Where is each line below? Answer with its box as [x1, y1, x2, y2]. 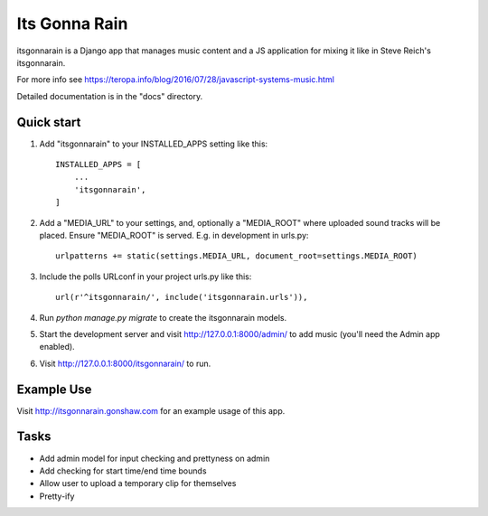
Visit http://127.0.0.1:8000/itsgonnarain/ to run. [39, 358, 211, 369]
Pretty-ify [39, 491, 75, 502]
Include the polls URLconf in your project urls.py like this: [39, 271, 252, 282]
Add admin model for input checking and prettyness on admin [39, 453, 270, 464]
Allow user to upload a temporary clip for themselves [39, 478, 237, 489]
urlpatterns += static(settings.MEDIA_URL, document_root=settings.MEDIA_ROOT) [55, 251, 418, 261]
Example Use [16, 381, 92, 397]
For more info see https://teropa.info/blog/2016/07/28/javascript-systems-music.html [16, 74, 334, 85]
